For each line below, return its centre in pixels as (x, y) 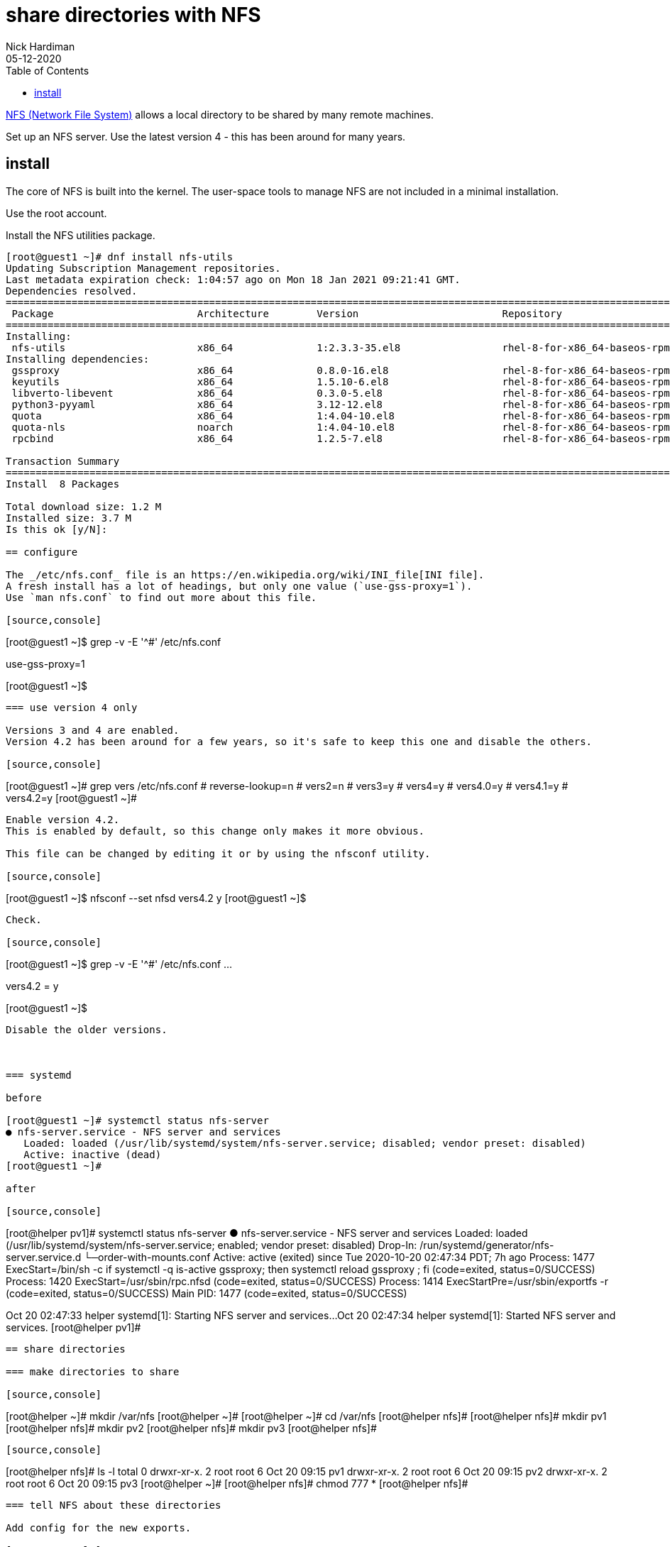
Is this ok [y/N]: (57, 529)
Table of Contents (48, 70)
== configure (42, 552)
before (24, 1097)
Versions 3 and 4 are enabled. (93, 730)
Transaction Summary (63, 461)
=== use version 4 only (72, 707)
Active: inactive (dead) (93, 1154)
